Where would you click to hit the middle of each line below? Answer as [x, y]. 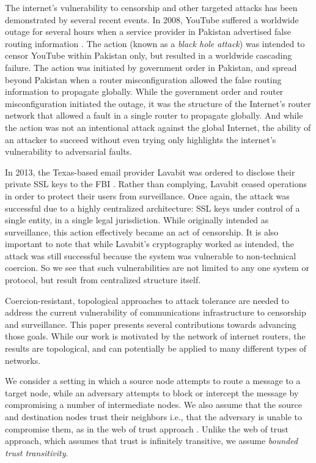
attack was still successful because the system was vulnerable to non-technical [151, 255]
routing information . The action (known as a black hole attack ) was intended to [155, 43]
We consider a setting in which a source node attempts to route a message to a [153, 381]
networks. [23, 360]
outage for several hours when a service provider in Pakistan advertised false [148, 31]
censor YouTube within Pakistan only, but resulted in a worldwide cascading [149, 55]
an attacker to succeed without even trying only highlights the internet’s [141, 139]
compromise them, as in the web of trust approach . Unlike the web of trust [147, 428]
